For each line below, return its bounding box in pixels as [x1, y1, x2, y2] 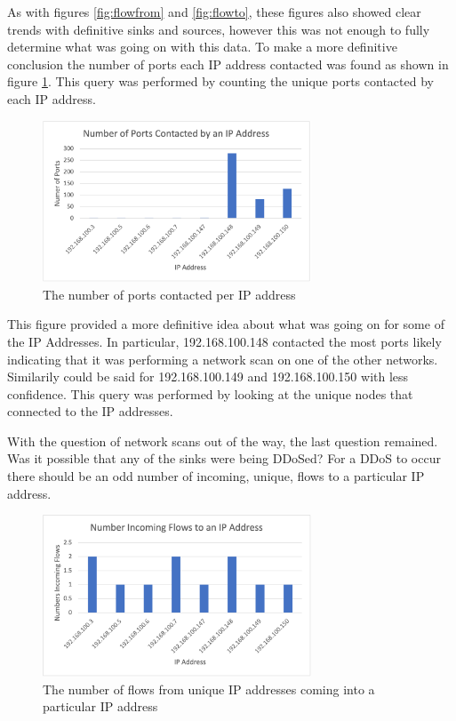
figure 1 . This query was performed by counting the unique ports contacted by [7, 72, 434, 91]
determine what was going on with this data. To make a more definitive [7, 37, 397, 56]
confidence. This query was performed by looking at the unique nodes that [7, 384, 413, 403]
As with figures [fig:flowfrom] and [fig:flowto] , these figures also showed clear [7, 3, 421, 20]
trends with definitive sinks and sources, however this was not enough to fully [7, 20, 430, 38]
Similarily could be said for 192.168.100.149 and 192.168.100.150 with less [7, 367, 409, 386]
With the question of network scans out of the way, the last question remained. [7, 431, 438, 450]
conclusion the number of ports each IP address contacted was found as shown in [7, 54, 449, 73]
